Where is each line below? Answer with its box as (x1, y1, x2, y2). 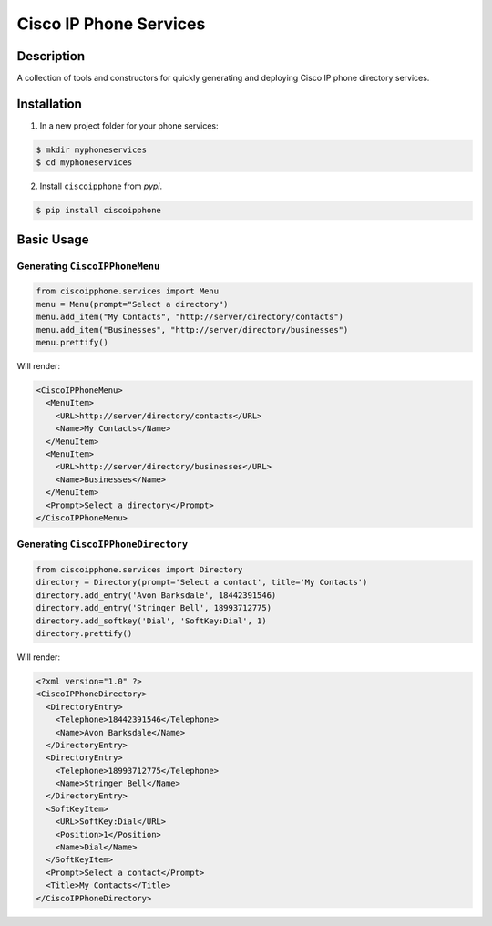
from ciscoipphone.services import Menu (36, 286, 219, 296)
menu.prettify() (36, 337, 109, 348)
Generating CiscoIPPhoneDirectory (16, 538, 189, 550)
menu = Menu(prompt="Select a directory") (36, 299, 229, 309)
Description (16, 48, 86, 64)
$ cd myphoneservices (36, 158, 133, 168)
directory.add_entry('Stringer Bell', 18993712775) (36, 602, 272, 613)
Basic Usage (16, 231, 89, 247)
